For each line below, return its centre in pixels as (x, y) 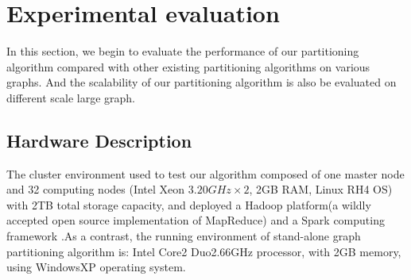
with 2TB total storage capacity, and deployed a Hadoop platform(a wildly (189, 204)
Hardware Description (99, 140)
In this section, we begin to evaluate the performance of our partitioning (183, 51)
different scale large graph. (71, 97)
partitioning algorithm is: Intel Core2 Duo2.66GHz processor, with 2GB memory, (204, 251)
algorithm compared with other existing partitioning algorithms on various (188, 66)
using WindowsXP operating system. (96, 267)
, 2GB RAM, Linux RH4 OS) (321, 189)
